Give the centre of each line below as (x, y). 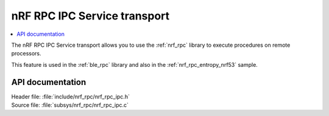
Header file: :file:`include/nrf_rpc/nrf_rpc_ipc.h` (71, 97)
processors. (27, 53)
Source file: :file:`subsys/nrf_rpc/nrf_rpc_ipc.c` (70, 105)
